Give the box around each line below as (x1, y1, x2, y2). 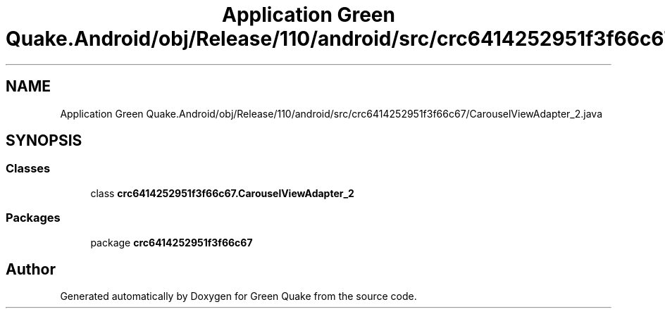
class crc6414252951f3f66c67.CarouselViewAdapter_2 (90, 187, 354, 199)
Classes (6, 161, 51, 176)
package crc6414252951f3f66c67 (90, 236, 253, 249)
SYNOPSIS (6, 132, 82, 150)
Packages (6, 211, 61, 225)
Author (6, 260, 56, 278)
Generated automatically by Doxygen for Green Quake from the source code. (60, 290, 417, 303)
